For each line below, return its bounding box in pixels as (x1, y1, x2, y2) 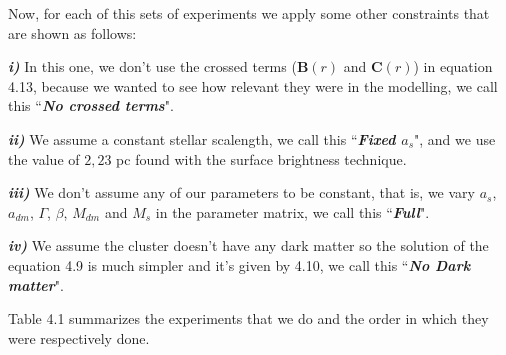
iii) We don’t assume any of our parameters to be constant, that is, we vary (8, 182, 475, 203)
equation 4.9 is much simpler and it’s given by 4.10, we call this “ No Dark (8, 254, 471, 275)
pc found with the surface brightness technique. (116, 148, 407, 169)
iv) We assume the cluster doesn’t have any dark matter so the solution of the (8, 235, 489, 256)
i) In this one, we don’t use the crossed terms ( (8, 56, 297, 77)
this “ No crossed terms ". (8, 95, 174, 116)
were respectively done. (8, 327, 150, 348)
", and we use (414, 128, 496, 149)
